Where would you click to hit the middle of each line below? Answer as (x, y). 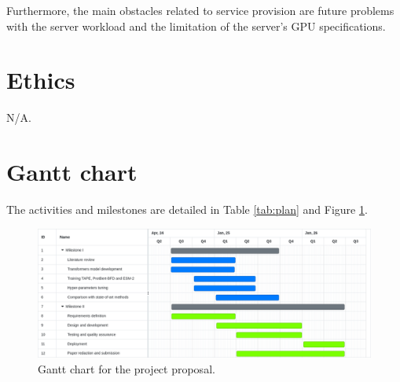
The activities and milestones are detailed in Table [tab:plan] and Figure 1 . (187, 209)
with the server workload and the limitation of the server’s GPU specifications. (196, 26)
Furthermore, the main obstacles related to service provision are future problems (200, 10)
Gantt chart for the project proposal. (127, 369)
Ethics (41, 80)
